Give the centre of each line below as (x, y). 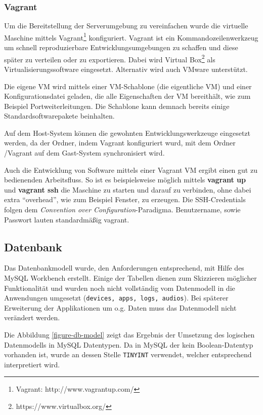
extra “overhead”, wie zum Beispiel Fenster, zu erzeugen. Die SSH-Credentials (125, 199)
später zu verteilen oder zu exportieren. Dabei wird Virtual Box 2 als (110, 58)
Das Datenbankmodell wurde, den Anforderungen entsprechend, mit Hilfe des (124, 268)
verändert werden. (32, 317)
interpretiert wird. (32, 364)
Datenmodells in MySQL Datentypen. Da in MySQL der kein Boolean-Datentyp (129, 344)
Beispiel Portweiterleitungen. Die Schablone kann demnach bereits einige (117, 106)
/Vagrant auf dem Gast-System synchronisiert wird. (84, 153)
